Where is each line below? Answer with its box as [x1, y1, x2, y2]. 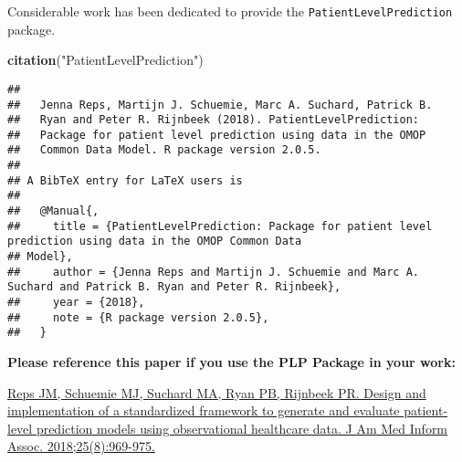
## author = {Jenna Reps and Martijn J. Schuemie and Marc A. [7, 265, 420, 278]
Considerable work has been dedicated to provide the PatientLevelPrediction [7, 2, 453, 20]
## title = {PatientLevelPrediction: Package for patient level [7, 219, 433, 233]
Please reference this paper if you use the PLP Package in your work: [7, 352, 456, 371]
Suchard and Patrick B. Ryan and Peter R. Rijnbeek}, [7, 280, 341, 294]
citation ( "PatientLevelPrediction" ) [7, 50, 204, 69]
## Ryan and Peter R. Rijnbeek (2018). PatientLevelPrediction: [7, 113, 420, 127]
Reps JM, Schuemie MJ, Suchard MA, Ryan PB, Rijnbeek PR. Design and [7, 383, 426, 402]
